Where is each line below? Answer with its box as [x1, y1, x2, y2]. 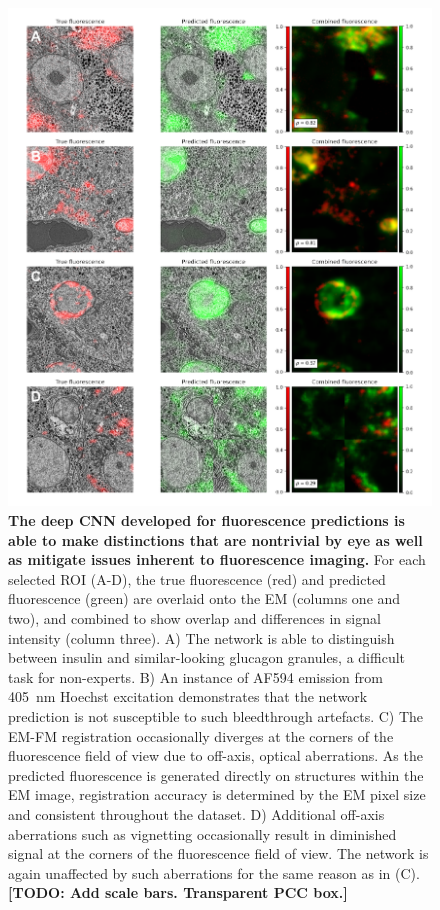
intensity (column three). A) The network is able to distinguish [8, 627, 395, 648]
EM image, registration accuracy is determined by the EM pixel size [8, 784, 426, 805]
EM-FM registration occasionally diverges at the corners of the [8, 725, 394, 746]
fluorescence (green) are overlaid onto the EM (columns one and [8, 588, 401, 609]
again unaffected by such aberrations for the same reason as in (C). [8, 862, 420, 883]
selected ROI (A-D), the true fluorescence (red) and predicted [8, 568, 386, 589]
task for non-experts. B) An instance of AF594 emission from [8, 666, 383, 687]
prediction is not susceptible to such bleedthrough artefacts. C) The [8, 706, 424, 726]
